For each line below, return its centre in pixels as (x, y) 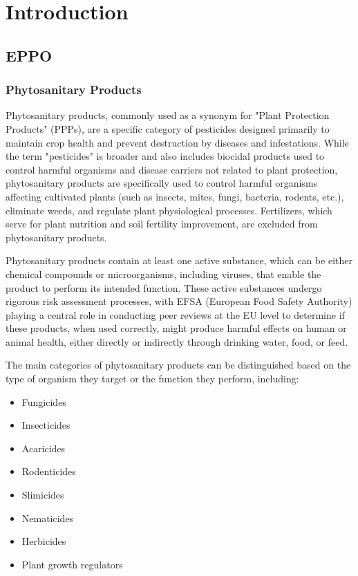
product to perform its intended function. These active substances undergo (164, 287)
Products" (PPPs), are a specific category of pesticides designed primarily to (168, 128)
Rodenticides (49, 471)
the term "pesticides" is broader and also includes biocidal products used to (165, 156)
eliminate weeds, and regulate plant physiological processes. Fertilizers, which (169, 210)
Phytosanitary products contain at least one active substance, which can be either (179, 260)
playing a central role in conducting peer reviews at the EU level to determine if (175, 314)
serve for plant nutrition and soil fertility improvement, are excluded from (162, 224)
